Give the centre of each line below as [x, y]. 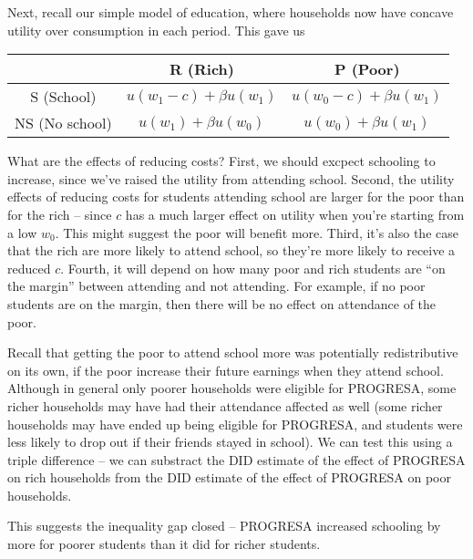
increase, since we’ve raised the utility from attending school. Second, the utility [231, 178]
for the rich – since [60, 214]
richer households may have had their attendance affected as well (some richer [225, 405]
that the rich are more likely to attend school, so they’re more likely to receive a [231, 250]
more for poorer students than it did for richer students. [164, 544]
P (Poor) [367, 69]
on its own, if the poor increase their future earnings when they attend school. [226, 370]
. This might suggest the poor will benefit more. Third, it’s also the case [257, 232]
